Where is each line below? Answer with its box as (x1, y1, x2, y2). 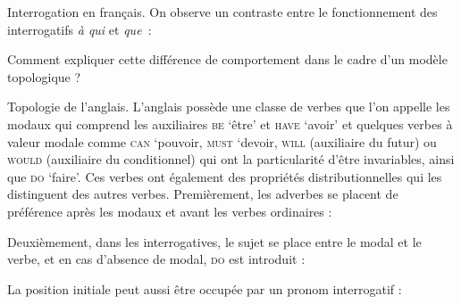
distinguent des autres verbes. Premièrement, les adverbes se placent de (7, 185, 398, 203)
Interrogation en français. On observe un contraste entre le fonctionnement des (7, 3, 438, 21)
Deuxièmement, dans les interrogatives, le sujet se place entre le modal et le (7, 232, 422, 251)
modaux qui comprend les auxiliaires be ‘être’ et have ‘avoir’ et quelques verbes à (7, 114, 453, 133)
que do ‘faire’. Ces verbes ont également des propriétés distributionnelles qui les (7, 167, 442, 185)
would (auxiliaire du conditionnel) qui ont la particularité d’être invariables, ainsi (7, 150, 455, 168)
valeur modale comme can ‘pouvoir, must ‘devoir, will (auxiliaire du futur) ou (7, 132, 437, 151)
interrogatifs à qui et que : (7, 20, 152, 38)
